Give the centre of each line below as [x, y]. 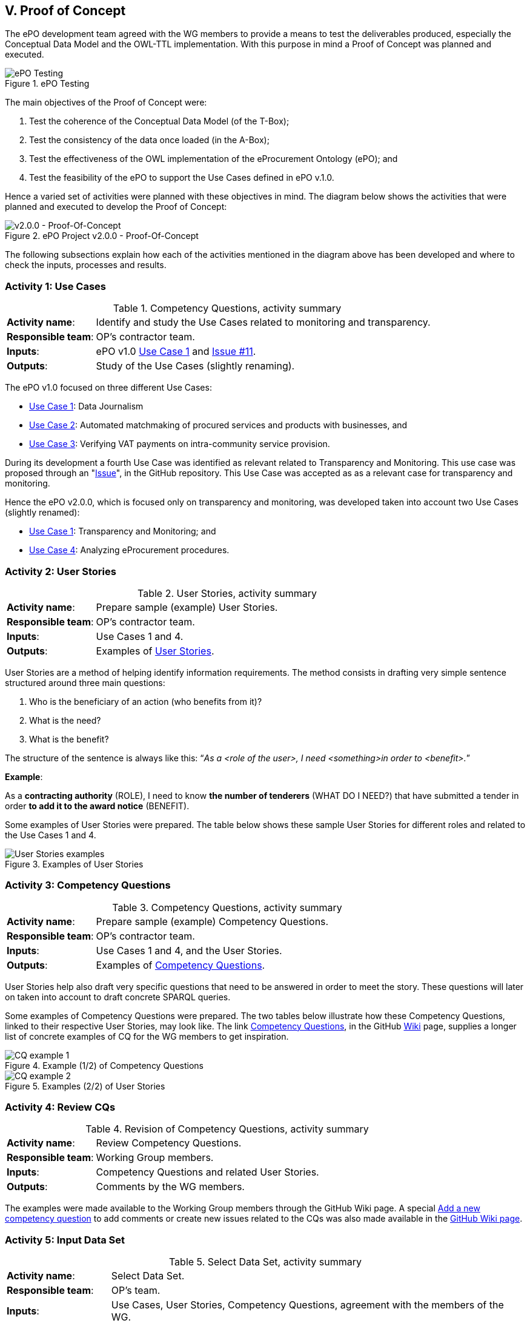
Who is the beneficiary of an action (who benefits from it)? [146, 701]
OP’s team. [136, 1291]
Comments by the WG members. [170, 1187]
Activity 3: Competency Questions [88, 885]
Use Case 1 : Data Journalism [86, 406]
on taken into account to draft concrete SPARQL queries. [118, 997]
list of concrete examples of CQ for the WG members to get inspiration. [147, 1036]
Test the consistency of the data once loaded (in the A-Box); [149, 140]
